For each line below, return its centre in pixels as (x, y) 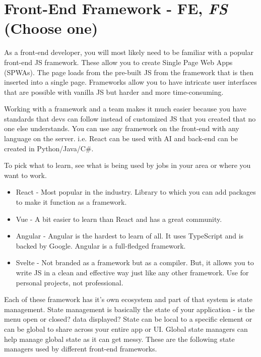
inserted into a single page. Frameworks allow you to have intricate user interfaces (130, 82)
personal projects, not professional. (70, 282)
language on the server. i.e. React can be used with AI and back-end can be (121, 138)
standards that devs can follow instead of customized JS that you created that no (130, 118)
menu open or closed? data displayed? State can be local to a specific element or (128, 319)
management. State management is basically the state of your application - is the (129, 309)
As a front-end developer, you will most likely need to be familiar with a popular (129, 52)
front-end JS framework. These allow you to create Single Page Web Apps (118, 62)
